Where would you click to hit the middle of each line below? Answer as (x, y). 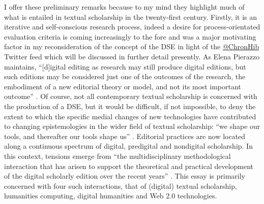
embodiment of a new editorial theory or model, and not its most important (123, 86)
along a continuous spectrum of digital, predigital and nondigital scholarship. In (128, 146)
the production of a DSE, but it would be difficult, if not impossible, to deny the (130, 106)
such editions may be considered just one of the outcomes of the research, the (125, 76)
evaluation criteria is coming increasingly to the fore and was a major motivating (130, 36)
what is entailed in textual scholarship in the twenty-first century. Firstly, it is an (131, 16)
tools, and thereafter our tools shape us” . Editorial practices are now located (125, 136)
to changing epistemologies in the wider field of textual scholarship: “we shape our (132, 126)
